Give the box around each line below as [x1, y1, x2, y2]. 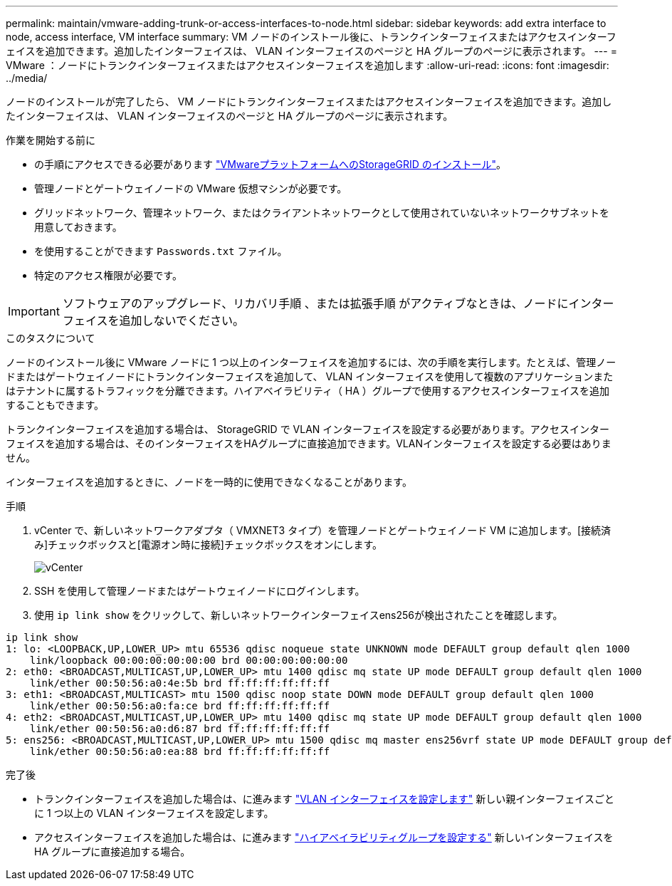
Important [8, 304, 60, 318]
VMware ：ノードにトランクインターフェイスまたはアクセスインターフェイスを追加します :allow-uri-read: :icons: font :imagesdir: [6, 59, 609, 71]
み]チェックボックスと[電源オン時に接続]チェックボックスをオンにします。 [34, 538, 383, 551]
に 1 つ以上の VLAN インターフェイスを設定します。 [34, 807, 274, 819]
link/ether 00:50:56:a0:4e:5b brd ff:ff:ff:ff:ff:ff [29, 677, 330, 689]
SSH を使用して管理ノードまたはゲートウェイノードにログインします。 [34, 585, 365, 597]
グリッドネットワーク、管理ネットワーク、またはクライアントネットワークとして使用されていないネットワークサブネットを [34, 207, 610, 219]
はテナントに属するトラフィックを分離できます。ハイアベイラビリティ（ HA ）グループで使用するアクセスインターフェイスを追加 [6, 385, 610, 397]
